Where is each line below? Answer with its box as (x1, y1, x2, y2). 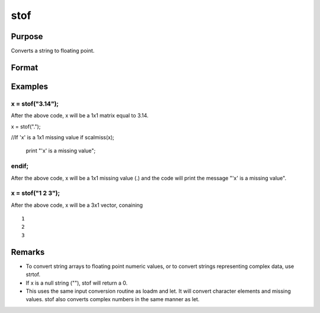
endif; (11, 162, 29, 170)
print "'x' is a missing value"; (25, 147, 96, 154)
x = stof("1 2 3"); (11, 189, 60, 197)
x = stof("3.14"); (11, 100, 59, 108)
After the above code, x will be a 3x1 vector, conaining (11, 202, 143, 209)
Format (11, 62, 39, 72)
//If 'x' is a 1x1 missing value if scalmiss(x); (11, 134, 115, 141)
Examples (11, 81, 49, 91)
